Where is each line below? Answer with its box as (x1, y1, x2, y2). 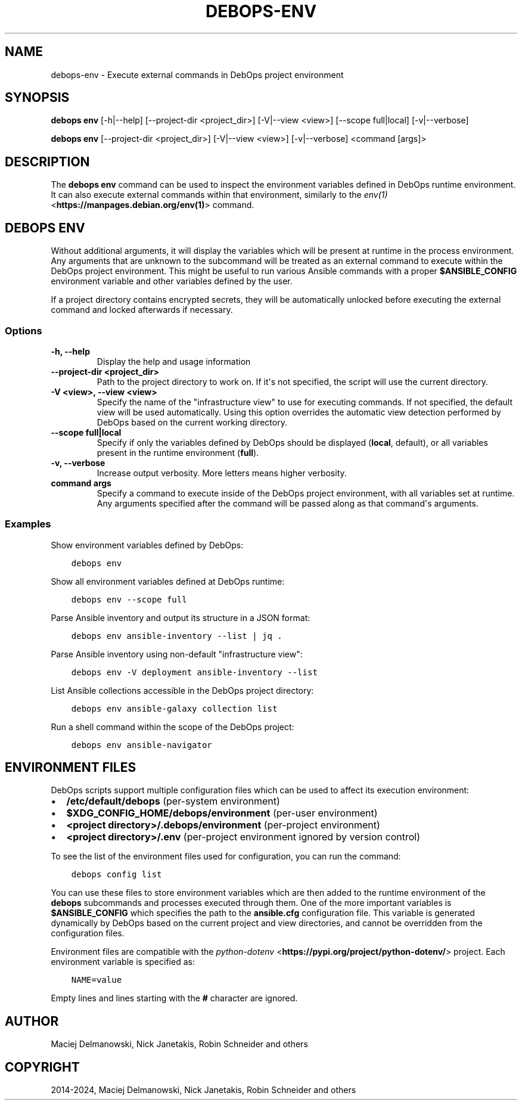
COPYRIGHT (5, 1059, 80, 1075)
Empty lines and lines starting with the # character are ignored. (51, 993, 298, 1004)
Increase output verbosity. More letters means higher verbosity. (97, 467, 347, 478)
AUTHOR (5, 1013, 59, 1029)
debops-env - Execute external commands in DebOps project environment (51, 69, 344, 80)
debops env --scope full (71, 594, 187, 604)
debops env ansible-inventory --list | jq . (71, 631, 282, 641)
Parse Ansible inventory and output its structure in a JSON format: (51, 612, 310, 623)
